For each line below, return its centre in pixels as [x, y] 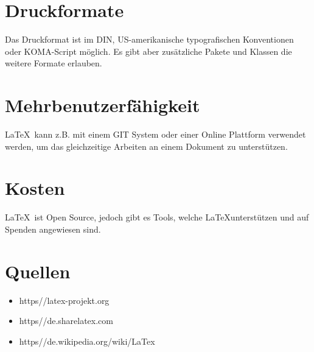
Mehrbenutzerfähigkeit [103, 105]
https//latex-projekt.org [64, 300]
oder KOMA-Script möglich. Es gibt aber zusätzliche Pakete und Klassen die [148, 51]
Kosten [35, 188]
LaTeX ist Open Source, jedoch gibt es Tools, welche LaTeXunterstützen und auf [157, 217]
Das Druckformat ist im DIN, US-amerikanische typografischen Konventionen [149, 39]
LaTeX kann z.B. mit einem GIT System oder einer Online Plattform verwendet [155, 134]
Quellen [38, 271]
